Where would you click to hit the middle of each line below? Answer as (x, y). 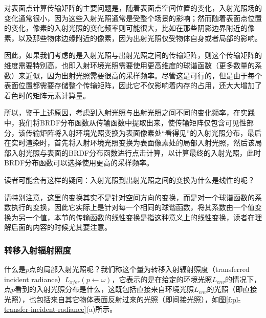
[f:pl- (234, 299)
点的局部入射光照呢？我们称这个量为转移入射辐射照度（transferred (139, 269)
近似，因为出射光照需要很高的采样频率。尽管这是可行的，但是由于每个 (143, 75)
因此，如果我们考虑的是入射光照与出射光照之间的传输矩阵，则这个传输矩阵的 (133, 55)
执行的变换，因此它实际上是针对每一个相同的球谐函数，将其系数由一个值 (133, 207)
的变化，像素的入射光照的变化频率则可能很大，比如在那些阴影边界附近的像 (129, 28)
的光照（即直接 (232, 289)
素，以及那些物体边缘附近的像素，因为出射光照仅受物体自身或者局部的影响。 (133, 38)
